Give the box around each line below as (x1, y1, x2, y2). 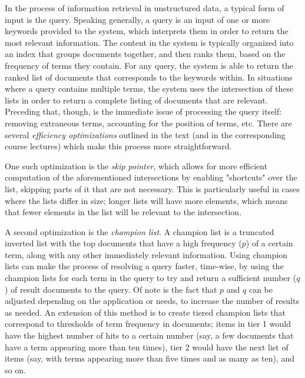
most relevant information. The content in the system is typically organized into (5, 36, 294, 48)
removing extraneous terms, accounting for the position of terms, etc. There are (5, 116, 292, 129)
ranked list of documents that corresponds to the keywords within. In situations (5, 71, 293, 83)
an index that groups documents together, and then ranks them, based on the (5, 48, 286, 60)
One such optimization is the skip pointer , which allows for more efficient (5, 159, 268, 172)
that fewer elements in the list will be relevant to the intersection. (5, 206, 242, 218)
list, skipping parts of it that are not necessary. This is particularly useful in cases (5, 182, 300, 195)
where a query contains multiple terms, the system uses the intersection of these (5, 82, 294, 95)
